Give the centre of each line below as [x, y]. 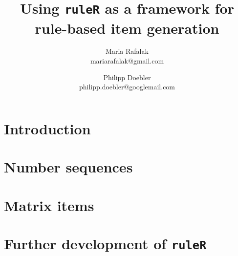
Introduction [47, 128]
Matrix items [49, 205]
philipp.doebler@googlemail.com [127, 87]
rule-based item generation [127, 28]
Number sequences [68, 167]
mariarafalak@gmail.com [127, 61]
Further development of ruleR [105, 243]
